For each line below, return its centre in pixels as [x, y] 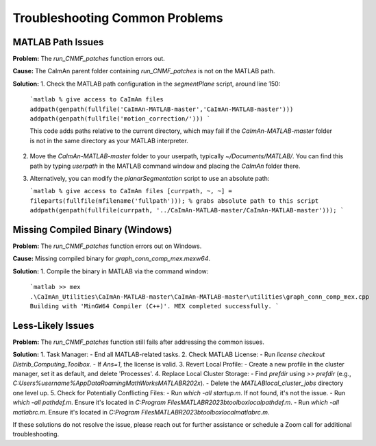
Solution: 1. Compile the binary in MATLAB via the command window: [111, 271]
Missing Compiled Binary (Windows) [92, 230]
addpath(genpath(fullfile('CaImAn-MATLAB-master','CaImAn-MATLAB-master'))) [162, 109]
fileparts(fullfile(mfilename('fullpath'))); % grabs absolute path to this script [174, 201]
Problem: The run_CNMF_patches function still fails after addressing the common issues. [139, 342]
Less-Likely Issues [53, 325]
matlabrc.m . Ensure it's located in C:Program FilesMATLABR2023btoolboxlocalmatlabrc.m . [141, 412]
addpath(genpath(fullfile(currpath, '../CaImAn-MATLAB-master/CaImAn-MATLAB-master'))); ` [187, 210]
